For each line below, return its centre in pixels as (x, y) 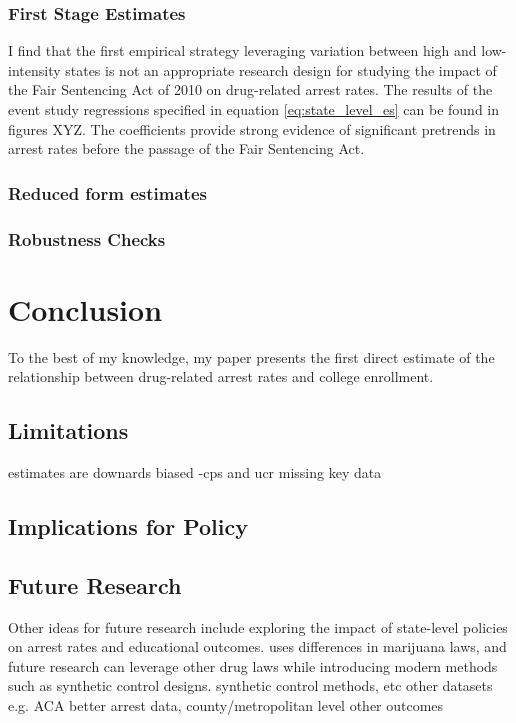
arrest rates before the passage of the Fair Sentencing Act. (186, 148)
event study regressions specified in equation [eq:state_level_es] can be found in (254, 109)
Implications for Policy (128, 525)
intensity (34, 69)
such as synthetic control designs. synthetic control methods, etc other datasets (250, 685)
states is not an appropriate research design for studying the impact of (281, 69)
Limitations (68, 430)
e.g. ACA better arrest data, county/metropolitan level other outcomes (226, 704)
